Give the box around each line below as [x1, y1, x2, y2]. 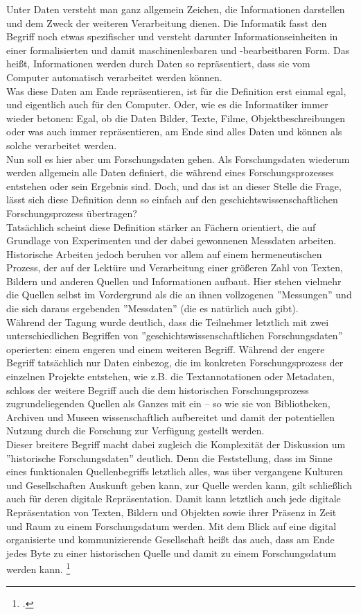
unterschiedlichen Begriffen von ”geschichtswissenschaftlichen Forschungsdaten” [6, 328, 343, 343]
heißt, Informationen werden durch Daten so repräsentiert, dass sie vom [6, 56, 310, 71]
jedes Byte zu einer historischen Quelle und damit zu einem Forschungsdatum [6, 545, 337, 560]
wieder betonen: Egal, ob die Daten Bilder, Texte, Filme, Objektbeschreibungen [6, 110, 346, 125]
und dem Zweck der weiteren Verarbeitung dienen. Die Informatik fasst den [6, 15, 327, 30]
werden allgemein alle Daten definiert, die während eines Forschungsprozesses [6, 165, 334, 180]
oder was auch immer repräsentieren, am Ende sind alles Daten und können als [6, 124, 342, 139]
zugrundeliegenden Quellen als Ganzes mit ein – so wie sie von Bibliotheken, [6, 396, 331, 411]
